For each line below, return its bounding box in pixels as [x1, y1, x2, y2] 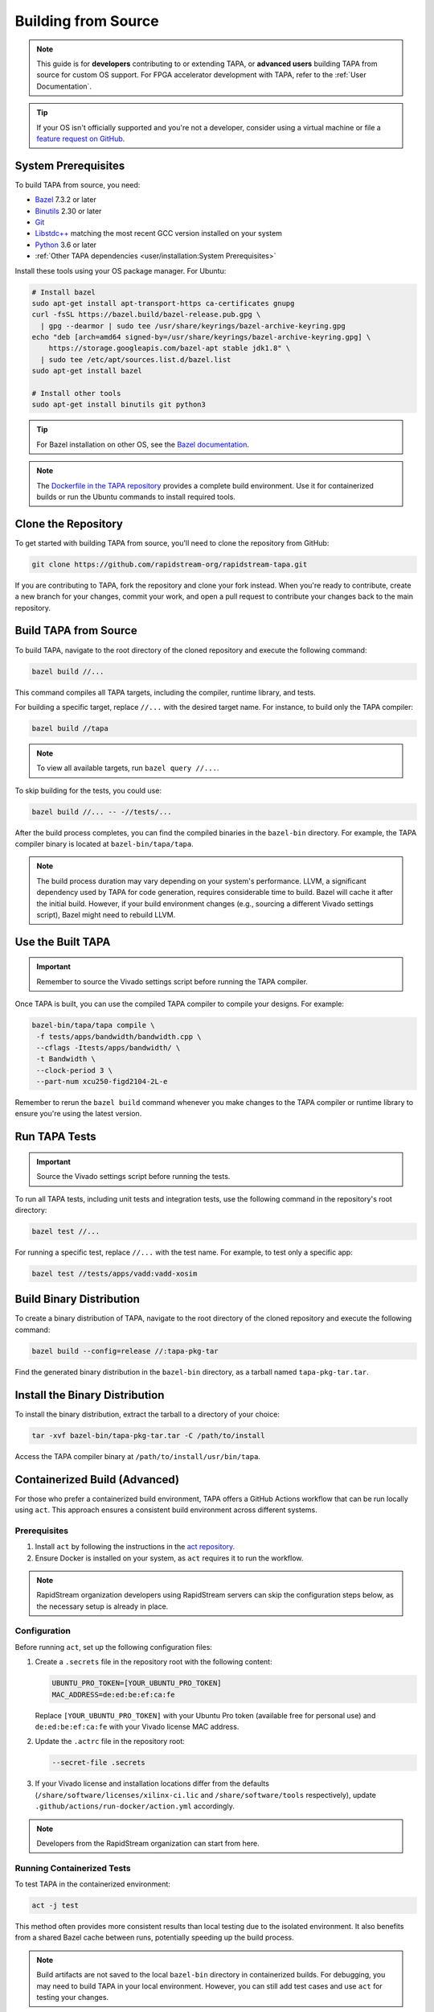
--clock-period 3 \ [36, 1066, 113, 1074]
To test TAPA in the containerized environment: [14, 1879, 170, 1889]
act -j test [31, 1901, 80, 1911]
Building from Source [14, 12, 160, 30]
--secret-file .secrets [51, 1758, 146, 1767]
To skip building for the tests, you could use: [14, 785, 162, 795]
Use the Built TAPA [14, 934, 111, 949]
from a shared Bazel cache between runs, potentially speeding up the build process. [14, 1932, 294, 1943]
